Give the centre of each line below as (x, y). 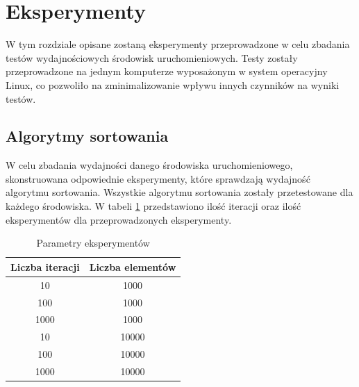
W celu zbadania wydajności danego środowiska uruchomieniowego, (149, 165)
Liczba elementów (133, 266)
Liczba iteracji (45, 266)
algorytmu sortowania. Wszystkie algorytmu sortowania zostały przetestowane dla (179, 192)
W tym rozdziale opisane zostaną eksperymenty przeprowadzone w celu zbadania (178, 44)
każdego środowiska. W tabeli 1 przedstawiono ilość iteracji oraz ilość (153, 206)
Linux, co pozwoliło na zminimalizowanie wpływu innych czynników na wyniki (173, 84)
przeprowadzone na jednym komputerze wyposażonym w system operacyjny (167, 71)
